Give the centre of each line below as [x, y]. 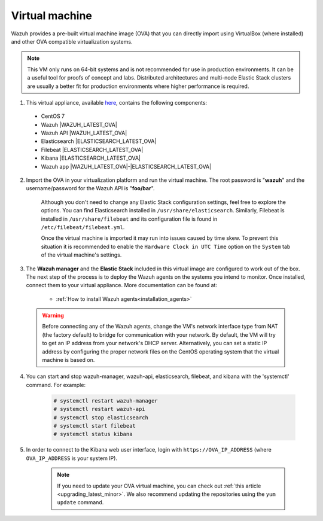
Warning [53, 316]
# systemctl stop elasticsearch [101, 418]
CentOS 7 [53, 116]
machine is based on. [68, 360]
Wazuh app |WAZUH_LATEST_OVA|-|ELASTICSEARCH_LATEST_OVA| [126, 166]
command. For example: [56, 385]
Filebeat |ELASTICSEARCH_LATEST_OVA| [92, 150]
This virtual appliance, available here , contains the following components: [117, 102]
